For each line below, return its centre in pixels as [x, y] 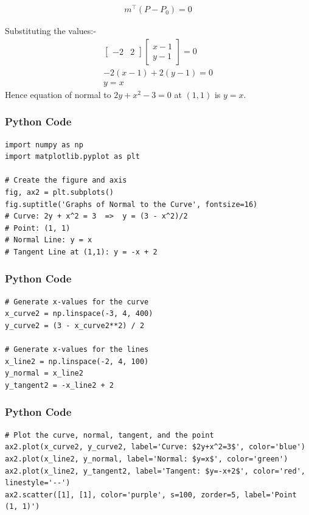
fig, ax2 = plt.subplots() [59, 192]
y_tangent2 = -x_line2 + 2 [59, 385]
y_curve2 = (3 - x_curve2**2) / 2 [75, 325]
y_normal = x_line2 [44, 373]
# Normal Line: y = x [49, 240]
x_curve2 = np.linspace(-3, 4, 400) [79, 314]
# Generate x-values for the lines [77, 350]
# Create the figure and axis [66, 180]
